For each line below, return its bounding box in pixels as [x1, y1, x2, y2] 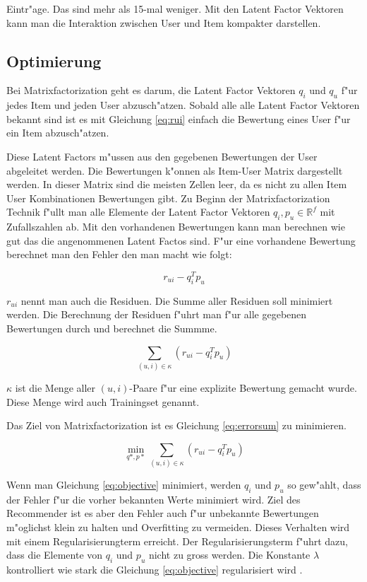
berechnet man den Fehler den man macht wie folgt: [6, 247, 232, 262]
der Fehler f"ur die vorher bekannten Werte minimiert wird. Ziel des [6, 491, 301, 506]
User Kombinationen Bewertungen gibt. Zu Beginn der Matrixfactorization [6, 190, 330, 205]
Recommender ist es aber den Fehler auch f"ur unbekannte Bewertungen [6, 506, 319, 520]
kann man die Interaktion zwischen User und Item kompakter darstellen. [6, 15, 321, 30]
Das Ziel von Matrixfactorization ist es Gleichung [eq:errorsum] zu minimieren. [6, 418, 347, 433]
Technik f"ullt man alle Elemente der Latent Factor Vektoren [6, 204, 270, 219]
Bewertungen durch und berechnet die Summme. [6, 320, 217, 335]
